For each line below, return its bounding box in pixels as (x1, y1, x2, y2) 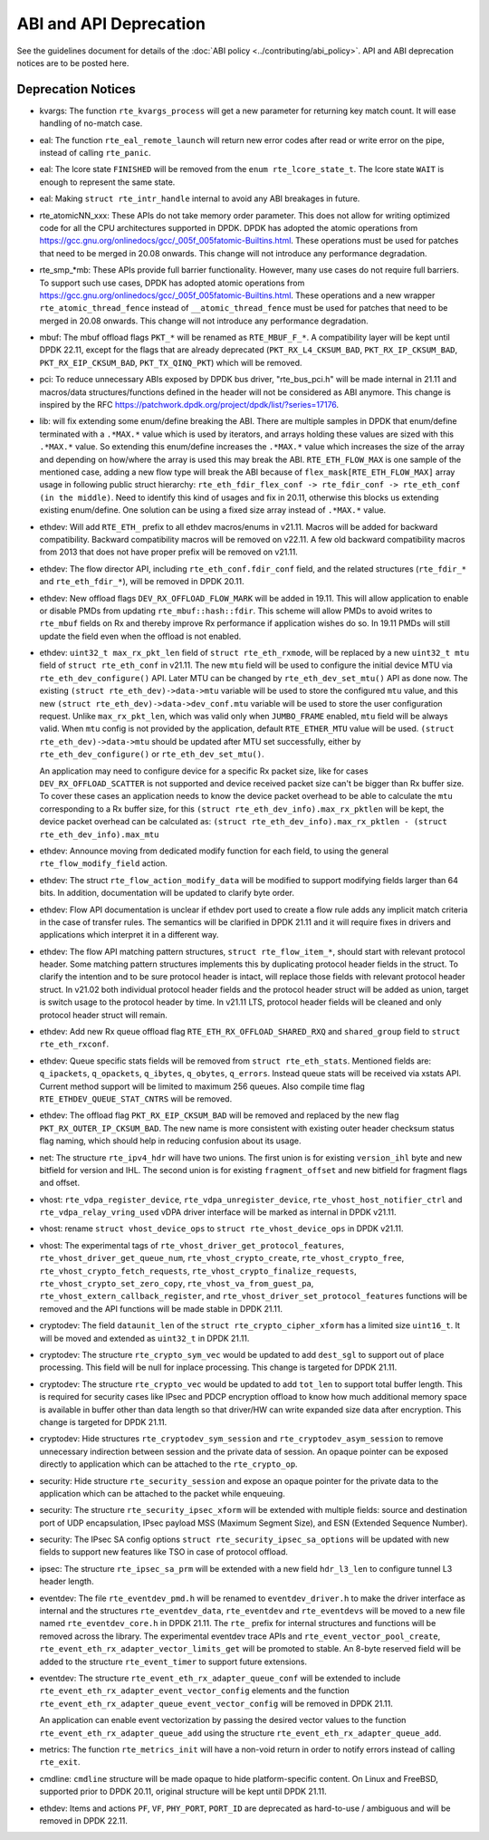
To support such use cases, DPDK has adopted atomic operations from (39, 277, 305, 288)
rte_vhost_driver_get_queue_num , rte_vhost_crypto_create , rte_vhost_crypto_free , (39, 1253, 405, 1264)
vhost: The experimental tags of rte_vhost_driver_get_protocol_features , (39, 1239, 344, 1250)
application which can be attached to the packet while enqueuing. (39, 1488, 285, 1498)
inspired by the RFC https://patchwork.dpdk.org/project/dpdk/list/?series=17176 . (39, 400, 340, 410)
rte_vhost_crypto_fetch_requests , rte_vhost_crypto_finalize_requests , (39, 1265, 357, 1276)
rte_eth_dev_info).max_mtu (39, 829, 159, 840)
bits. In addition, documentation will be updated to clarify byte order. (39, 888, 294, 899)
